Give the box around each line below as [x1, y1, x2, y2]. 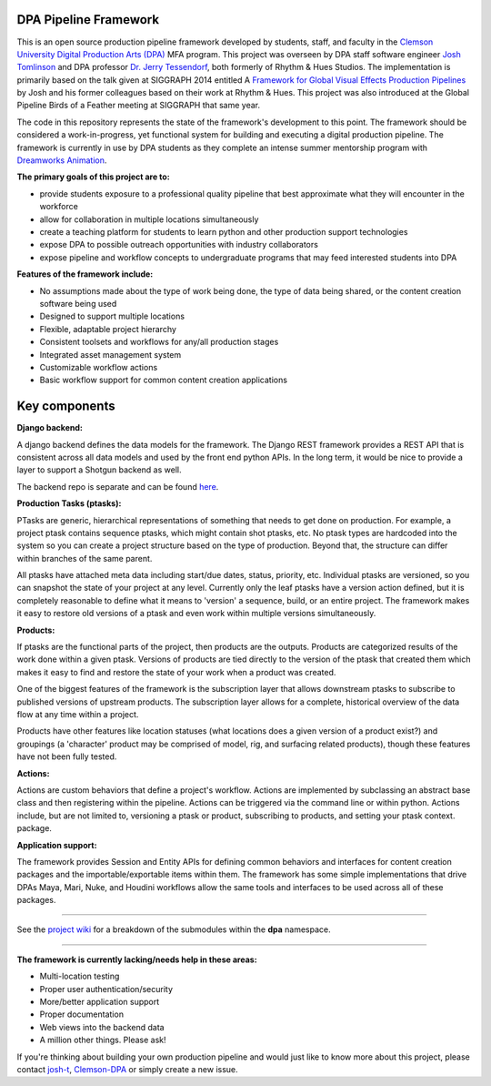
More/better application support [39, 997, 160, 1008]
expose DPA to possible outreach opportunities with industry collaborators [39, 239, 318, 250]
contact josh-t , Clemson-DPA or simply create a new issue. [16, 1063, 238, 1074]
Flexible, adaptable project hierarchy [39, 323, 177, 334]
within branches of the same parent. [16, 553, 153, 563]
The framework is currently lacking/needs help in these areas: [16, 954, 258, 965]
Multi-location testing [39, 970, 120, 982]
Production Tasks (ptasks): [16, 498, 122, 509]
